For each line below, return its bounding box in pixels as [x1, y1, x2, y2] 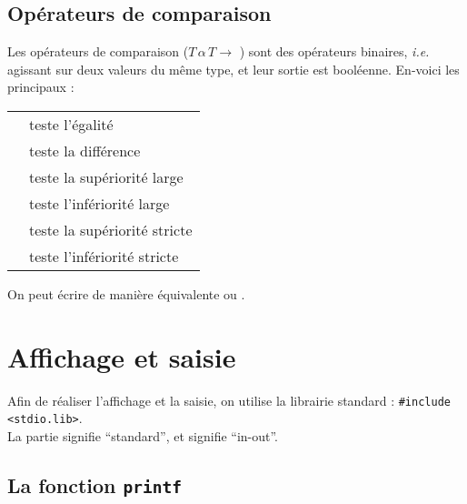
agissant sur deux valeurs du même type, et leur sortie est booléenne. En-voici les [7, 59, 460, 78]
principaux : [7, 77, 75, 96]
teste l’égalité [29, 113, 114, 135]
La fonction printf [7, 471, 183, 499]
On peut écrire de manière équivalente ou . [7, 284, 245, 303]
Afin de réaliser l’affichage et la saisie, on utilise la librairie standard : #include [7, 390, 451, 409]
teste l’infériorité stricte [29, 245, 179, 267]
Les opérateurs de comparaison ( [7, 42, 189, 61]
